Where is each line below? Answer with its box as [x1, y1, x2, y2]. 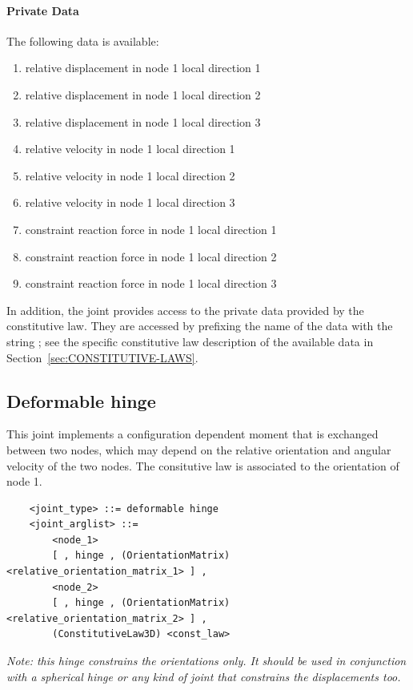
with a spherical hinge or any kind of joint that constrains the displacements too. [6, 668, 401, 684]
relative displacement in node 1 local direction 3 [25, 113, 261, 130]
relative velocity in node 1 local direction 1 [25, 140, 235, 157]
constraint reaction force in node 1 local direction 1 [25, 220, 277, 237]
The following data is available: [6, 32, 159, 49]
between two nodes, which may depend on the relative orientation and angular [6, 441, 391, 458]
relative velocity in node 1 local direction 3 [25, 194, 235, 211]
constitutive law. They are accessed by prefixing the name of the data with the [6, 317, 393, 334]
